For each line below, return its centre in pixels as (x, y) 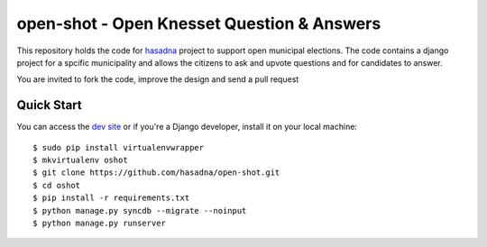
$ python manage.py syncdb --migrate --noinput (140, 210)
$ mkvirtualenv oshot (80, 160)
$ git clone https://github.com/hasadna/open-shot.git (156, 173)
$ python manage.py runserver (100, 223)
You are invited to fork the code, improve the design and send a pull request (158, 79)
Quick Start (49, 105)
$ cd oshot (57, 185)
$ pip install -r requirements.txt (111, 198)
